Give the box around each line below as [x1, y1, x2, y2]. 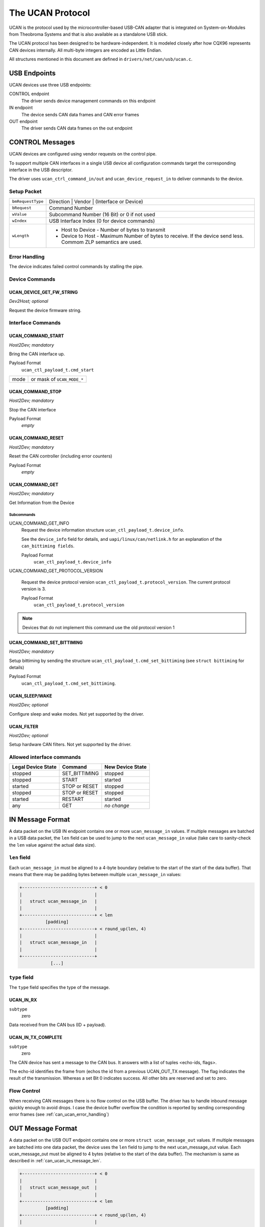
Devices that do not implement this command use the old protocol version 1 [22, 624, 175, 630]
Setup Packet [9, 188, 42, 195]
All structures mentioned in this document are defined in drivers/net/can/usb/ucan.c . [9, 56, 192, 62]
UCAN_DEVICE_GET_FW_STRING [9, 289, 78, 295]
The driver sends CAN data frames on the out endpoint [21, 125, 132, 131]
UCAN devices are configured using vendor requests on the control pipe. [9, 151, 157, 157]
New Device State [104, 764, 147, 771]
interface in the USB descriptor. [9, 167, 73, 173]
